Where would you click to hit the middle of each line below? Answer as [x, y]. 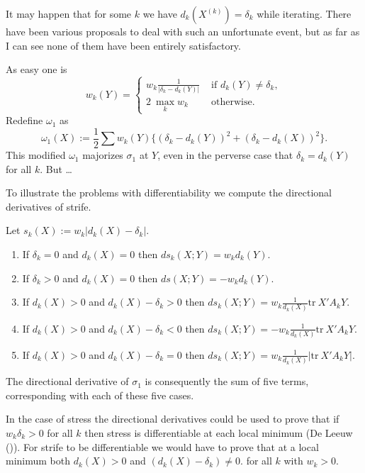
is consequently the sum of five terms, [227, 381]
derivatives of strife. [49, 206]
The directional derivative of [67, 381]
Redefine [24, 120]
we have [160, 13]
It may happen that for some [69, 13]
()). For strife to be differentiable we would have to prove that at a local [162, 446]
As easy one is [36, 69]
